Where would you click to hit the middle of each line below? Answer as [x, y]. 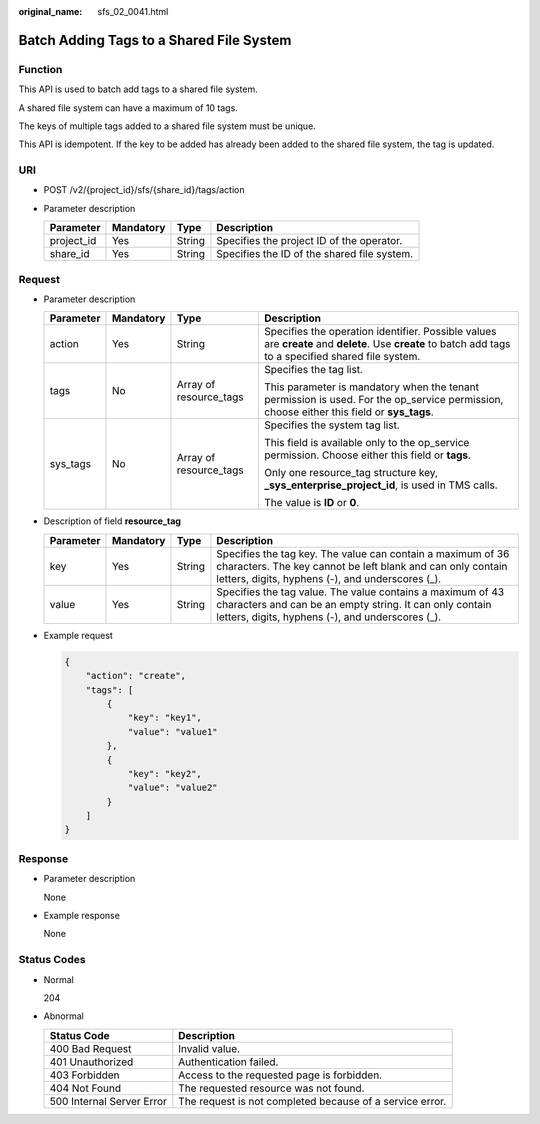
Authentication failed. [228, 1062]
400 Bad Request [90, 1048]
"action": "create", [136, 676]
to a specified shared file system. [342, 357]
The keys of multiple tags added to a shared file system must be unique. [167, 126]
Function [40, 69]
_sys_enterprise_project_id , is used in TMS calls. [381, 485]
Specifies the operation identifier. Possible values [380, 332]
